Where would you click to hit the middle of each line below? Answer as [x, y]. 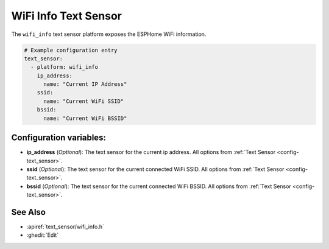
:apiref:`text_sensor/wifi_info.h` [65, 227]
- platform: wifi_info [65, 67]
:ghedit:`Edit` [43, 235]
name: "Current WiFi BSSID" [85, 118]
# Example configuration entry [71, 50]
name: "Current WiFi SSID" [84, 101]
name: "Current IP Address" [85, 84]
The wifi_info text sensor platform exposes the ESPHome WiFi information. [109, 34]
